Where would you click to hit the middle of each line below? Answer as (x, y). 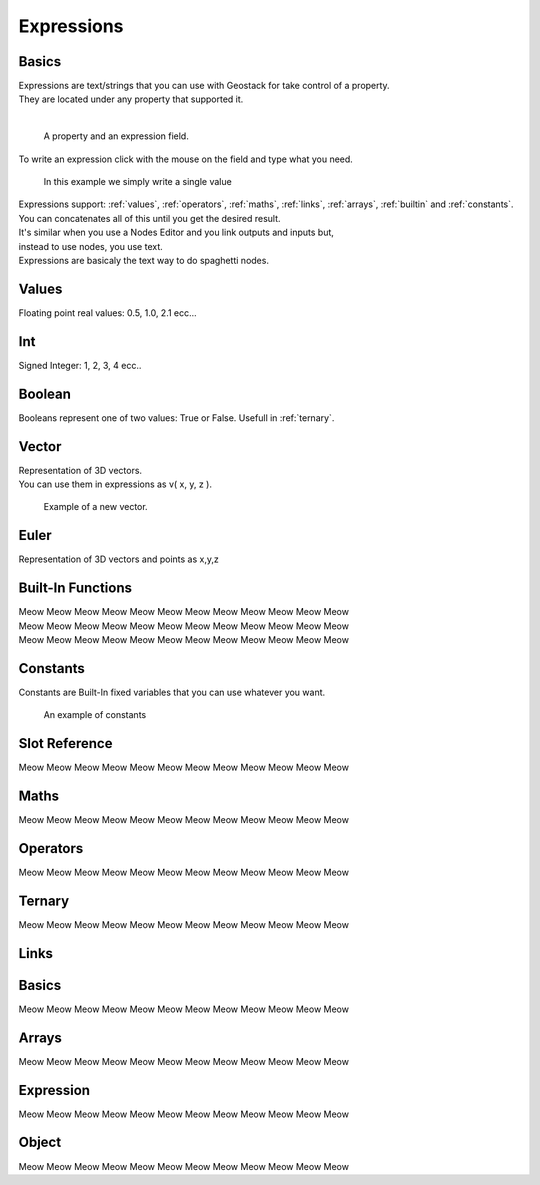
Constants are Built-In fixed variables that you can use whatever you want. (172, 692)
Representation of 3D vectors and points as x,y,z (118, 559)
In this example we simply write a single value (137, 182)
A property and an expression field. (116, 136)
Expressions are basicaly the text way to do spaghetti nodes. (144, 260)
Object (40, 1142)
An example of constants (95, 715)
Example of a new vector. (96, 507)
